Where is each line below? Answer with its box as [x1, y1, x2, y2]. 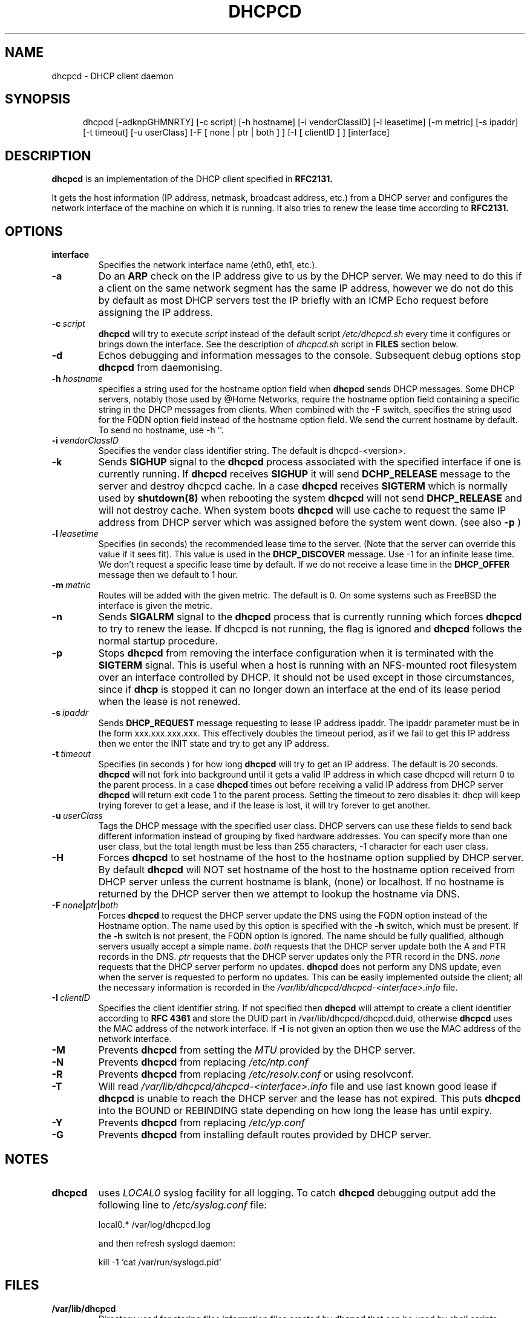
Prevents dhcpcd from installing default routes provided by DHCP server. [98, 1129, 431, 1141]
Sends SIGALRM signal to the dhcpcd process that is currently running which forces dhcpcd [98, 611, 522, 623]
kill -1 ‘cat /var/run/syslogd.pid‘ [98, 1256, 221, 1267]
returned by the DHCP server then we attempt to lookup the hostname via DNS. [98, 888, 460, 900]
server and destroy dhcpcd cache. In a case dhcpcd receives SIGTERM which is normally [98, 480, 508, 493]
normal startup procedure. [98, 635, 218, 648]
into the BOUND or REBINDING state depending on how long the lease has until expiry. [98, 1104, 492, 1117]
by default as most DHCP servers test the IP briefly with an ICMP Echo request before [98, 294, 489, 307]
